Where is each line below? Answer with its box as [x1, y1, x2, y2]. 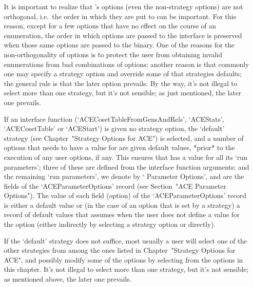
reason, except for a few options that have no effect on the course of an [4, 21, 216, 31]
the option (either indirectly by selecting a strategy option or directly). [4, 219, 215, 229]
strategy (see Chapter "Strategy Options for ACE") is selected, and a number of [4, 132, 244, 143]
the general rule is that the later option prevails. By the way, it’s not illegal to [4, 78, 237, 88]
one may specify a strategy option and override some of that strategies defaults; [4, 68, 242, 79]
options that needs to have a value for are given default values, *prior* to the [4, 142, 235, 153]
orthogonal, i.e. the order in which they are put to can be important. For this [4, 11, 236, 21]
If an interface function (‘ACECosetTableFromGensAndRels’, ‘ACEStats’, [4, 113, 225, 124]
